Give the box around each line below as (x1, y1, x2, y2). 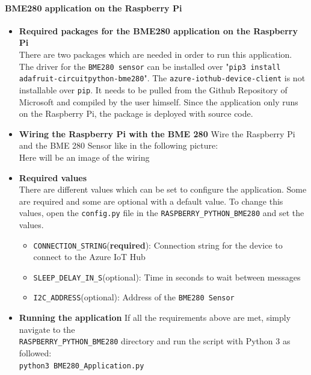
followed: (19, 346, 52, 359)
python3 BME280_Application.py (19, 361, 144, 370)
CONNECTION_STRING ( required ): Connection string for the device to (33, 238, 283, 251)
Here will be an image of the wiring (19, 150, 150, 163)
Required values (19, 171, 87, 184)
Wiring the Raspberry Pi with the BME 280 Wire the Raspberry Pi (19, 127, 295, 140)
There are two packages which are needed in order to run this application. (19, 48, 292, 60)
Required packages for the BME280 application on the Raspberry (19, 24, 298, 37)
